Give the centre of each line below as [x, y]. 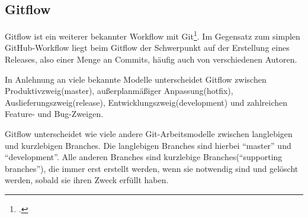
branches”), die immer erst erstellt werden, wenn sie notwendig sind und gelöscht [152, 168]
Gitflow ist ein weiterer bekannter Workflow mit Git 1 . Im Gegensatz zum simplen [153, 35]
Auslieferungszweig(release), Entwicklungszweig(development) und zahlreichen [146, 102]
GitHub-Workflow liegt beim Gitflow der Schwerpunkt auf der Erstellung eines [147, 48]
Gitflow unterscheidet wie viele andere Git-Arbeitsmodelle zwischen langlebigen [149, 134]
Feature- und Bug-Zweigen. [54, 114]
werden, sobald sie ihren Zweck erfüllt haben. [87, 180]
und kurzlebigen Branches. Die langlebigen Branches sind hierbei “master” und [148, 145]
